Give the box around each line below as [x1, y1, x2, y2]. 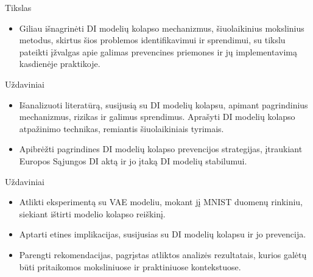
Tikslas [5, 1, 32, 13]
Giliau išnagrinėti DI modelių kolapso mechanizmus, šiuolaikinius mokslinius [19, 21, 304, 34]
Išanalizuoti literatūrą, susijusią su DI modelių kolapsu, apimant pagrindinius [19, 98, 308, 111]
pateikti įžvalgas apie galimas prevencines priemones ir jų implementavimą [19, 45, 297, 58]
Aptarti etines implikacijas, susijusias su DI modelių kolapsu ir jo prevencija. [19, 228, 306, 240]
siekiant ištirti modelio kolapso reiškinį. [19, 207, 166, 220]
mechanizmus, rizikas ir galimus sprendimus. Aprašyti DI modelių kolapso [19, 110, 295, 123]
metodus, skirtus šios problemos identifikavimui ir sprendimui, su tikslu [19, 33, 286, 46]
